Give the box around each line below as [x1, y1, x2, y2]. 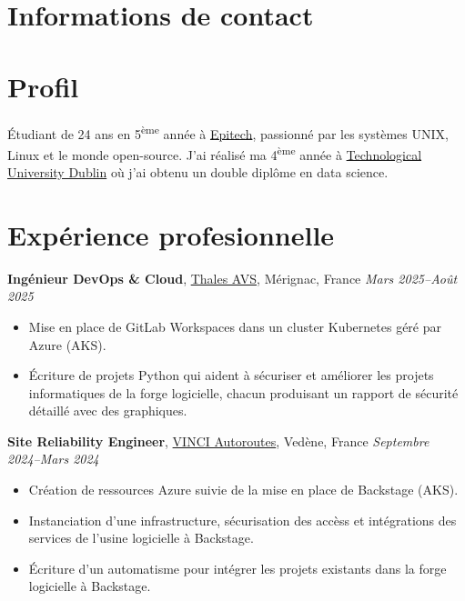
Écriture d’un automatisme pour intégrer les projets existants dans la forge [28, 558, 447, 577]
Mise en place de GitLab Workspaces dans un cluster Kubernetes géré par [28, 316, 442, 336]
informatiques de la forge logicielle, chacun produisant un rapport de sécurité [28, 383, 459, 402]
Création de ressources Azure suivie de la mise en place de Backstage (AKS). [28, 480, 459, 499]
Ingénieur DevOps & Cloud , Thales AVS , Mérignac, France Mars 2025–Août [7, 268, 458, 287]
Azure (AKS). [28, 335, 106, 354]
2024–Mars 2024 [7, 449, 99, 468]
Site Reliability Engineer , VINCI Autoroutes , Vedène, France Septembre [7, 431, 430, 450]
